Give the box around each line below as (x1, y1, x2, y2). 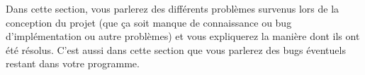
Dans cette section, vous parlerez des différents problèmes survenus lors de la (6, 1, 339, 15)
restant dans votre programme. (6, 56, 140, 71)
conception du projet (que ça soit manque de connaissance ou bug (6, 15, 292, 29)
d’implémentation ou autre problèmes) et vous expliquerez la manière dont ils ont (6, 29, 360, 43)
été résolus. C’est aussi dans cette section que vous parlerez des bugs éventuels (6, 42, 346, 57)
